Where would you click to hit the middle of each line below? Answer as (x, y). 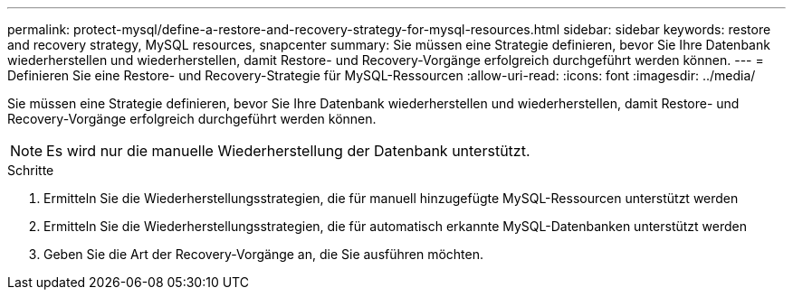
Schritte (31, 170)
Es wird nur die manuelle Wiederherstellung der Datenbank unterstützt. (288, 151)
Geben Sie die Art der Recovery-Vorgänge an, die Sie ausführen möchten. (264, 254)
